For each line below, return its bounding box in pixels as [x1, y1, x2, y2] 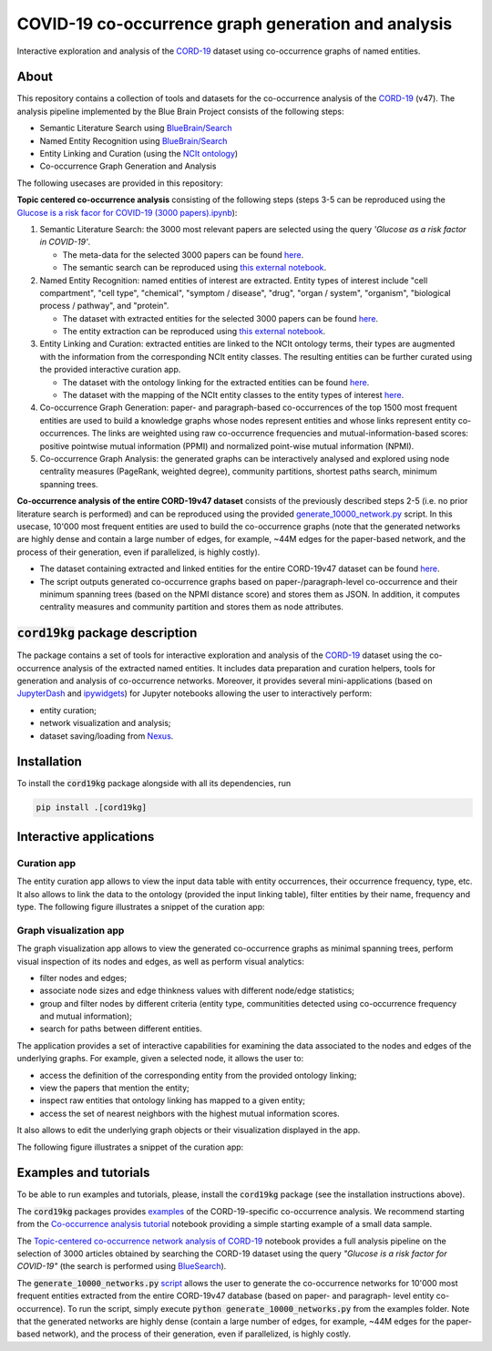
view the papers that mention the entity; [39, 1082, 190, 1093]
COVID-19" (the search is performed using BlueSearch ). [16, 1261, 227, 1272]
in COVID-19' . [39, 237, 91, 248]
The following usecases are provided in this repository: [16, 178, 223, 189]
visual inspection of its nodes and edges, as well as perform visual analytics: [16, 956, 304, 967]
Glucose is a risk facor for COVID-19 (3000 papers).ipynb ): [16, 207, 238, 218]
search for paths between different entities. [39, 1023, 202, 1034]
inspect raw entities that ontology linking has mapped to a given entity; [39, 1095, 305, 1106]
